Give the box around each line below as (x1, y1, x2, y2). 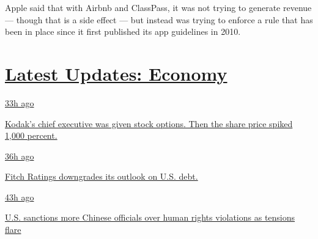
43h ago (5, 190, 34, 203)
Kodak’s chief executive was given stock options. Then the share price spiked (5, 117, 293, 130)
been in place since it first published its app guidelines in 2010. (5, 25, 241, 38)
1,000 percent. (5, 129, 57, 142)
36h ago (5, 149, 34, 162)
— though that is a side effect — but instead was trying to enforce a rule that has (5, 13, 313, 26)
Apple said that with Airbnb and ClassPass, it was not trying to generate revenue (5, 1, 312, 13)
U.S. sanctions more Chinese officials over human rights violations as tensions (5, 211, 295, 224)
